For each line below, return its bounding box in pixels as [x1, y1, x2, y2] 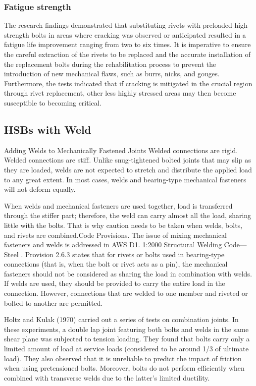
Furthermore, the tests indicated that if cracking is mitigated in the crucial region [4, 78, 253, 88]
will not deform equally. [4, 184, 76, 194]
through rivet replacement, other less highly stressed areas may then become [4, 88, 236, 98]
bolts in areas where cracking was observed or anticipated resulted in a [31, 29, 246, 40]
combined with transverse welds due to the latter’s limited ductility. [4, 372, 210, 383]
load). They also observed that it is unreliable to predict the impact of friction [4, 353, 242, 363]
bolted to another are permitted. [4, 297, 103, 308]
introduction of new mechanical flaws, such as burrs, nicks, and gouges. [4, 68, 220, 79]
